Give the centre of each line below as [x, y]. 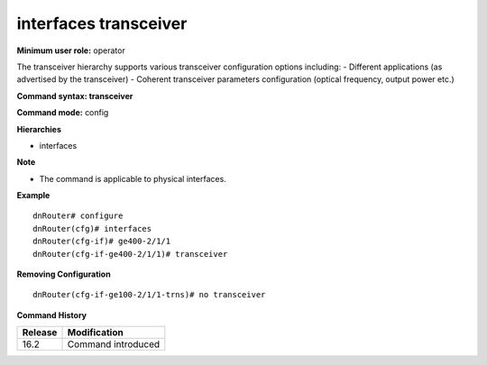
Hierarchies [39, 129]
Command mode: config [63, 113]
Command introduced [114, 344]
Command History [52, 315]
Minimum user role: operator [71, 50]
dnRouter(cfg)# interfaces [92, 228]
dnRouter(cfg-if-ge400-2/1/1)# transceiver [130, 254]
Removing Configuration [64, 274]
